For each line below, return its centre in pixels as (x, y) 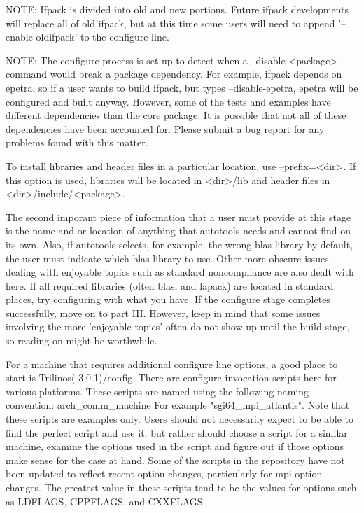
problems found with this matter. (77, 142)
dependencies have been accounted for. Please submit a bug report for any (165, 128)
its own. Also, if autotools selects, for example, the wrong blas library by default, (180, 244)
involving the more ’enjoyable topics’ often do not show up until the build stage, (178, 326)
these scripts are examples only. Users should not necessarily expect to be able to (180, 419)
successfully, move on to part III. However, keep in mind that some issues (163, 312)
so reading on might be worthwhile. (82, 340)
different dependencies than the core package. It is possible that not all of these (176, 115)
